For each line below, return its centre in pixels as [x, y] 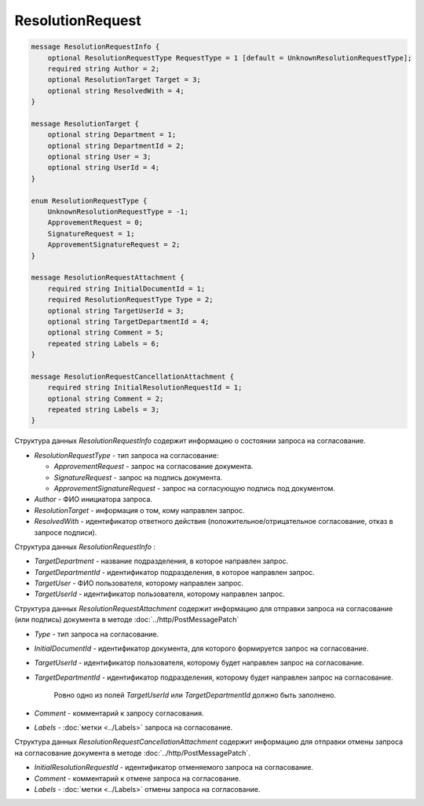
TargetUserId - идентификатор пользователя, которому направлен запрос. [160, 594]
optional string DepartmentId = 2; [116, 146]
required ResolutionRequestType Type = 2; [130, 300]
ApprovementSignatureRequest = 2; [114, 245]
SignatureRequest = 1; [91, 233]
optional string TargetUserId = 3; [116, 311]
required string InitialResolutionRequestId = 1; [145, 388]
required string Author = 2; [104, 68]
